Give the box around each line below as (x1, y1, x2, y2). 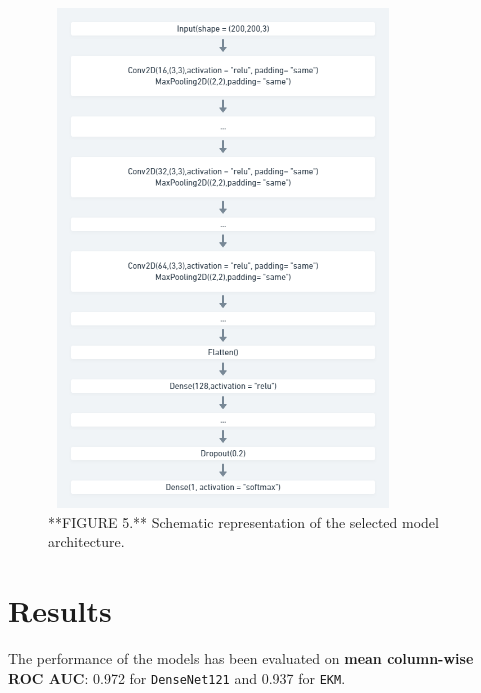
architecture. (48, 531, 125, 552)
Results (8, 589, 112, 630)
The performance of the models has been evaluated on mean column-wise (8, 647, 474, 668)
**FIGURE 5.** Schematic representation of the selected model (48, 511, 439, 532)
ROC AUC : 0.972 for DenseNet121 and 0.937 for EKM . (8, 667, 346, 688)
